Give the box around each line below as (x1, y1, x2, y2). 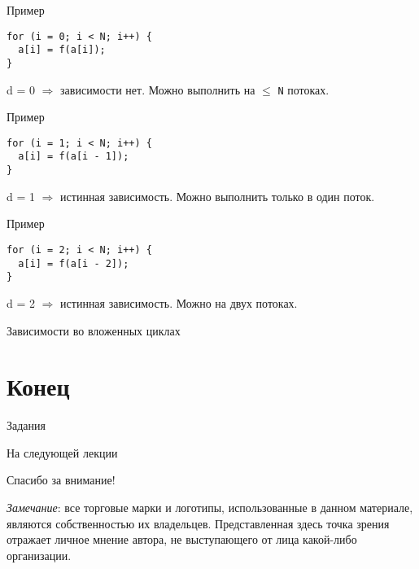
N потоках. (277, 81, 330, 98)
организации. (7, 546, 72, 563)
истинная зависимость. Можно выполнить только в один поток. (60, 187, 375, 204)
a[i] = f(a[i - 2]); (18, 257, 129, 269)
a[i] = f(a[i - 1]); (18, 151, 129, 163)
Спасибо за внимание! (7, 471, 116, 488)
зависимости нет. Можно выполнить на (60, 81, 255, 98)
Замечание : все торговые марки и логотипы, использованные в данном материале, (7, 499, 413, 516)
